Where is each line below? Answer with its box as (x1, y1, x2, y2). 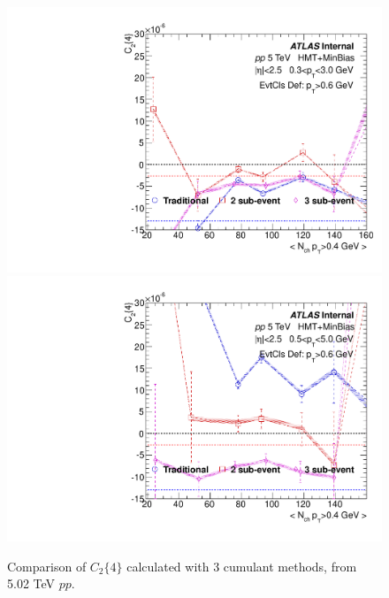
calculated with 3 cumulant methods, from (126, 556, 357, 575)
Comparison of (7, 556, 87, 575)
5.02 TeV (7, 574, 56, 593)
